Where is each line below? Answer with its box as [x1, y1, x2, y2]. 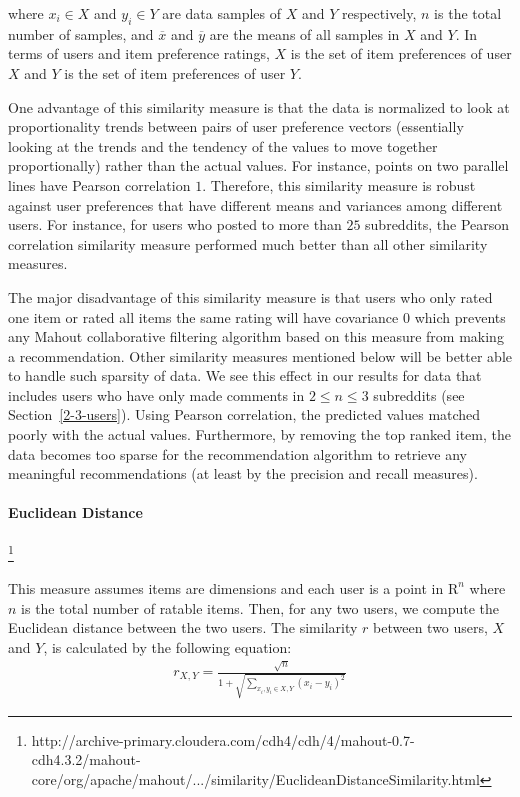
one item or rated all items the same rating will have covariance [8, 306, 399, 327]
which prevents [414, 306, 506, 327]
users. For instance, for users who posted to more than [8, 214, 342, 235]
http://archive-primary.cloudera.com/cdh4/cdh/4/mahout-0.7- [31, 729, 415, 750]
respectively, [341, 3, 417, 23]
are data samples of [162, 3, 281, 23]
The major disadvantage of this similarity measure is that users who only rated [8, 286, 493, 307]
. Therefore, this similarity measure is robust [202, 174, 476, 195]
